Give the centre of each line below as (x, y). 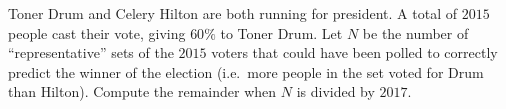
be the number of (415, 32)
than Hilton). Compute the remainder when (142, 91)
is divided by (335, 91)
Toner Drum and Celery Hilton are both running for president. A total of (232, 13)
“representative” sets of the (91, 52)
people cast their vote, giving (97, 32)
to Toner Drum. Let (281, 32)
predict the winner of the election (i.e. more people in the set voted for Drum (246, 71)
